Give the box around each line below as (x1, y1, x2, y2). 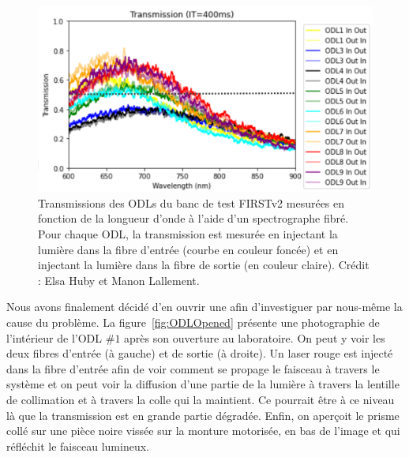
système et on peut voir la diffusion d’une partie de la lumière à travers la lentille (6, 376, 400, 392)
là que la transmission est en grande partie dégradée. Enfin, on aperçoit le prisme (6, 406, 400, 423)
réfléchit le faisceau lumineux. (6, 437, 149, 454)
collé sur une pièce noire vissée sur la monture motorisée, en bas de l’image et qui (6, 422, 400, 439)
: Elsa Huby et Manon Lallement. (38, 272, 200, 288)
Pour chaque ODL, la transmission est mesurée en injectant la (38, 225, 338, 242)
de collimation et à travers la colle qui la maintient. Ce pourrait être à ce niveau (6, 391, 395, 407)
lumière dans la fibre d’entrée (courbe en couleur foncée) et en (38, 241, 339, 257)
